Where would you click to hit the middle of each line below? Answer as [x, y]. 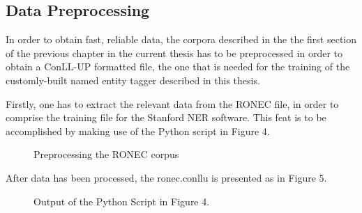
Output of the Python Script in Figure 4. [122, 201]
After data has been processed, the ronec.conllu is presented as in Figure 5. [166, 177]
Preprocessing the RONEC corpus [106, 154]
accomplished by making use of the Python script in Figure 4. [138, 131]
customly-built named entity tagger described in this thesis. [133, 80]
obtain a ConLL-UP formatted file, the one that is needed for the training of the [178, 66]
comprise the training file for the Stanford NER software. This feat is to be [166, 117]
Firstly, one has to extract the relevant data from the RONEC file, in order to [172, 103]
